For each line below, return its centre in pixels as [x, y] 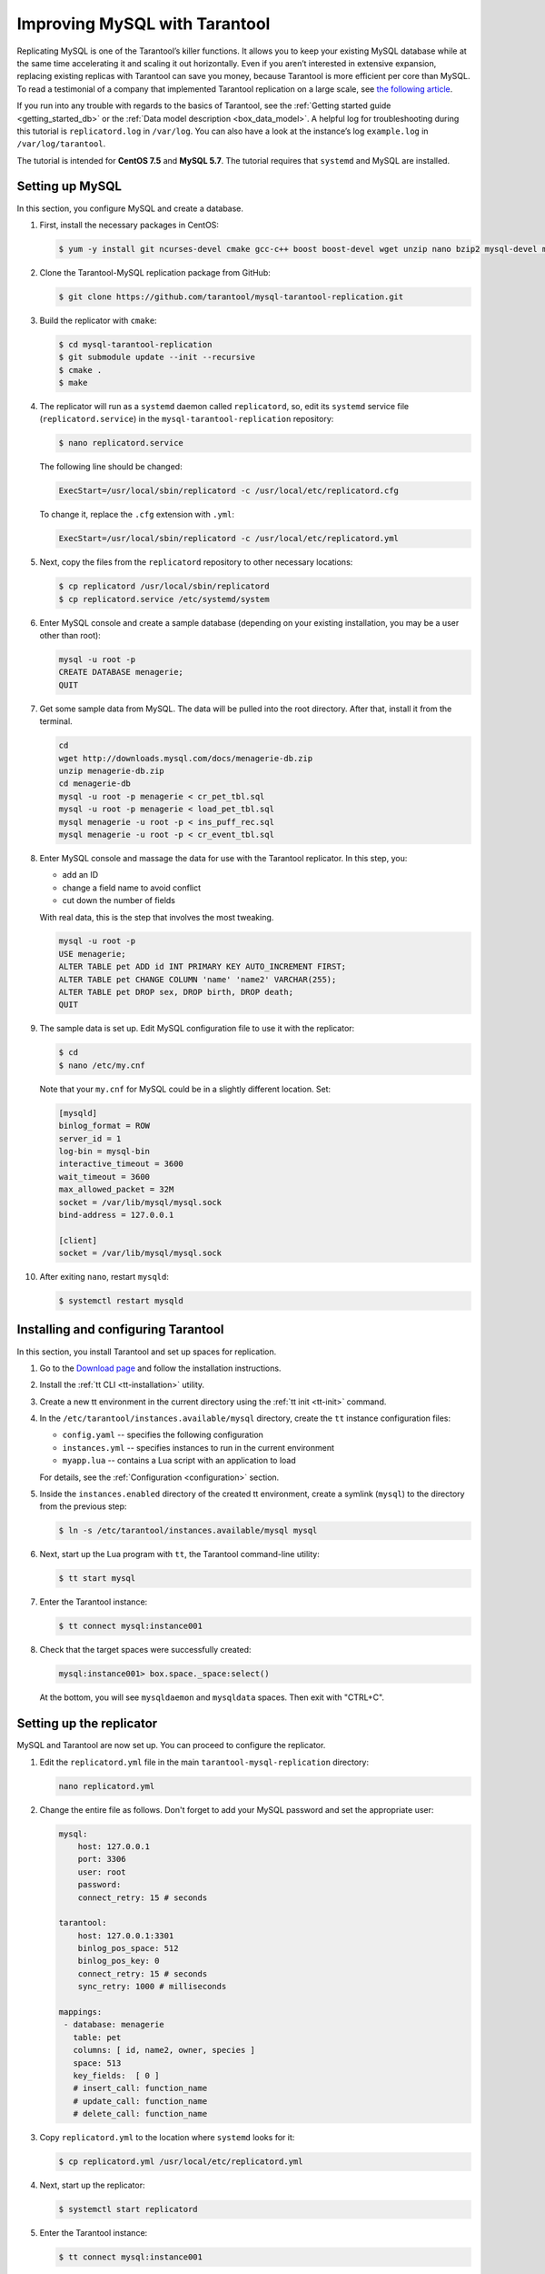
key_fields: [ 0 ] [116, 2075]
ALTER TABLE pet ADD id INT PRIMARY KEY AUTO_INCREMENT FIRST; [203, 967]
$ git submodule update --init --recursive [157, 357]
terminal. [56, 721]
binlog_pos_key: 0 [119, 1961]
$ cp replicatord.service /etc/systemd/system [164, 599]
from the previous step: [83, 1506]
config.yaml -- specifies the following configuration [163, 1435]
